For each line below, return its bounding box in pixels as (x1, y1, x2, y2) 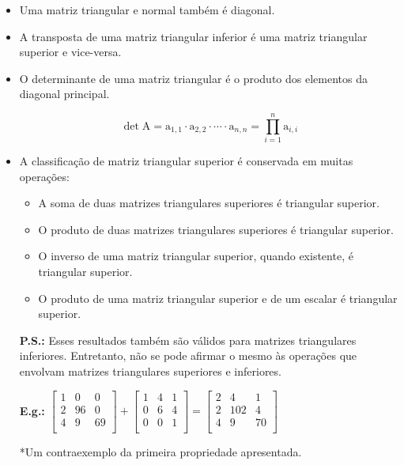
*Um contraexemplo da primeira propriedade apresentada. (19, 443, 302, 459)
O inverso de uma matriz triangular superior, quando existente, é (38, 248, 353, 264)
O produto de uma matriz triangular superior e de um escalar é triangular (38, 289, 398, 306)
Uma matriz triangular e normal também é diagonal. (19, 2, 275, 17)
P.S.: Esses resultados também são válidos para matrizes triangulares (19, 331, 357, 348)
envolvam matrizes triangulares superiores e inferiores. (19, 363, 281, 380)
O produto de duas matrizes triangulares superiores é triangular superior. (38, 221, 394, 237)
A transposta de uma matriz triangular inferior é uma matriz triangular (19, 28, 368, 44)
